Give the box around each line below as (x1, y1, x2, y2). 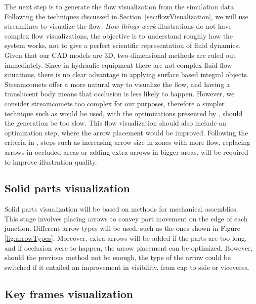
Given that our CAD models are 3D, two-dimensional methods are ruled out (4, 49, 236, 60)
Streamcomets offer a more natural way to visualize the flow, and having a (4, 79, 230, 89)
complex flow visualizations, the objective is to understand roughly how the (4, 30, 233, 41)
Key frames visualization (4, 286, 133, 301)
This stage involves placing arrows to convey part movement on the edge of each (4, 213, 248, 223)
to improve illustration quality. (4, 156, 97, 167)
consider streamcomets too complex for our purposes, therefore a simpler (4, 98, 225, 108)
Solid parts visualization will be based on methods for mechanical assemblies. (4, 204, 238, 214)
